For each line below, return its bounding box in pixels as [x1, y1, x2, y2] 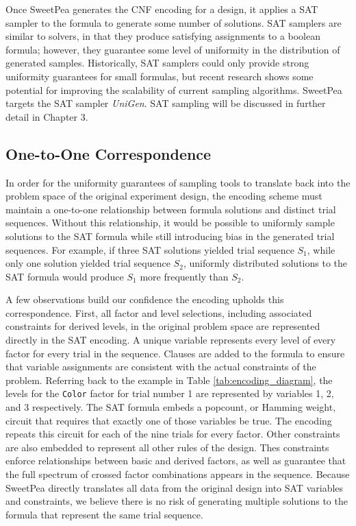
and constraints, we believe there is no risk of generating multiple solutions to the [5, 494, 348, 508]
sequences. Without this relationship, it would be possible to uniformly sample [5, 215, 335, 230]
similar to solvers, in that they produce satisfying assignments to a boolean [5, 29, 321, 43]
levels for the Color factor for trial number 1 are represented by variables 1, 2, [5, 386, 334, 401]
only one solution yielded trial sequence [5, 256, 170, 270]
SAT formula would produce [5, 269, 124, 283]
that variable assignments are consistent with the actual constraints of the [5, 359, 316, 374]
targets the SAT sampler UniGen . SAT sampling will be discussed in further [5, 96, 326, 110]
